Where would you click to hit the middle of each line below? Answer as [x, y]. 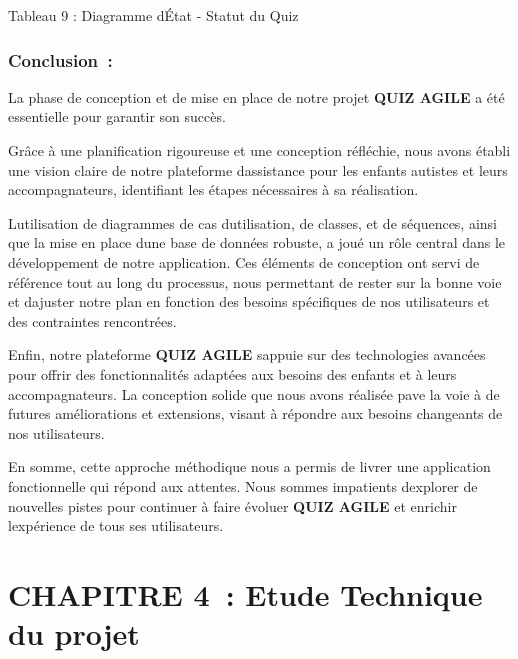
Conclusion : [60, 59]
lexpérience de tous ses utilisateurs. [116, 525]
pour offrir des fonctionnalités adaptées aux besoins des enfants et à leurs [232, 373]
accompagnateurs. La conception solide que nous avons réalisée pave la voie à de [254, 393]
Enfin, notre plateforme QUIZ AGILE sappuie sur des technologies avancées [247, 354]
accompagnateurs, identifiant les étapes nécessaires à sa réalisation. [213, 189]
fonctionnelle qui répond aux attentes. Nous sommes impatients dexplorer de [243, 485]
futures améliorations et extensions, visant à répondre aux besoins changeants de [255, 413]
